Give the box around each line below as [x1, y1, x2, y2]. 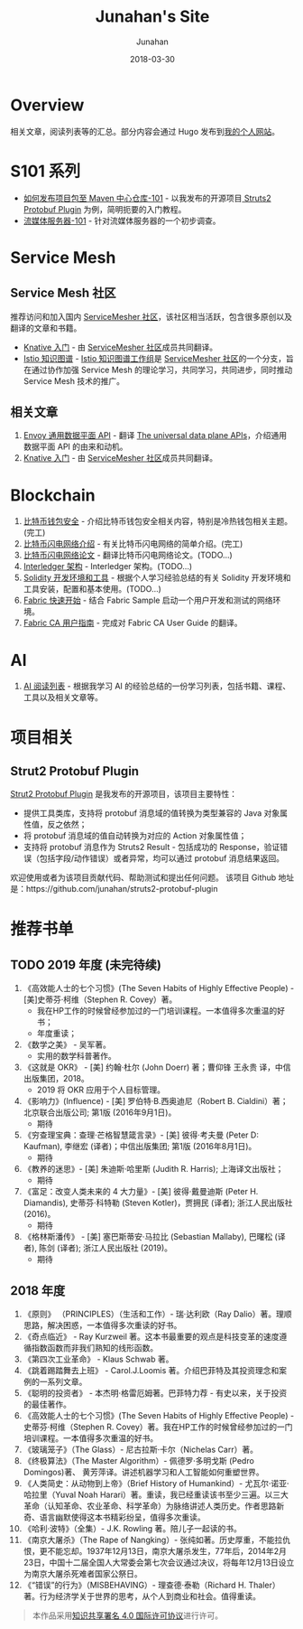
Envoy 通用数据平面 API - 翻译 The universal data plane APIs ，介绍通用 [23, 430, 288, 441]
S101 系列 [10, 161, 80, 182]
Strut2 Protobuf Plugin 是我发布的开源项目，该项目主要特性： [10, 789, 238, 800]
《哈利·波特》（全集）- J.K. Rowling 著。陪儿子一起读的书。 [23, 1523, 243, 1534]
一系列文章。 [39, 1376, 87, 1388]
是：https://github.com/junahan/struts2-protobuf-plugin [10, 884, 218, 894]
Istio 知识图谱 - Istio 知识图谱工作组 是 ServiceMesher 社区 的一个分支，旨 [23, 352, 294, 363]
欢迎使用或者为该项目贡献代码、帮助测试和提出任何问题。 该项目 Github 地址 [10, 872, 295, 883]
